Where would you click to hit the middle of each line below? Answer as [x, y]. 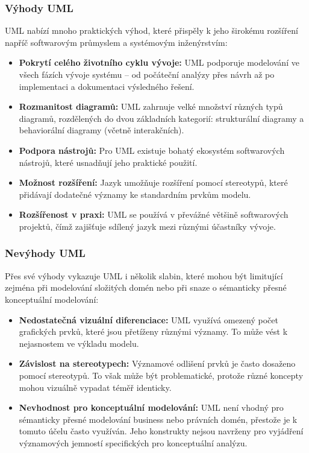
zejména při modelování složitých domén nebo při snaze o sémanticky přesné [146, 287]
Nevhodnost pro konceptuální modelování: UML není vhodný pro [151, 407]
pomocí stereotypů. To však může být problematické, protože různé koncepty [161, 375]
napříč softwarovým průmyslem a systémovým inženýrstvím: [116, 42]
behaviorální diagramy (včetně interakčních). [101, 130]
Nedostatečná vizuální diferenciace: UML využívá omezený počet [148, 319]
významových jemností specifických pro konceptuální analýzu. [133, 442]
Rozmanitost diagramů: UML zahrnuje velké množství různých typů [151, 106]
